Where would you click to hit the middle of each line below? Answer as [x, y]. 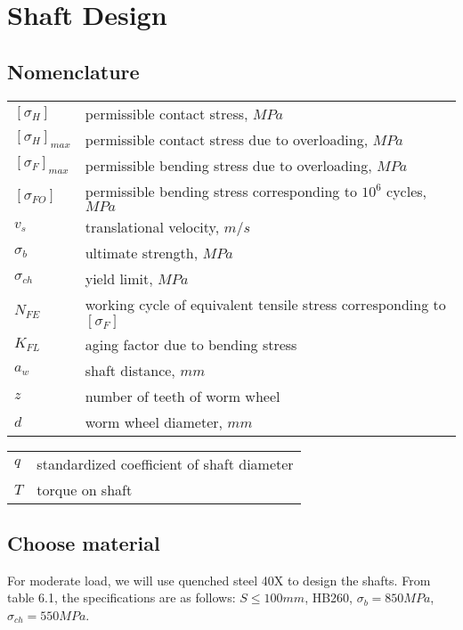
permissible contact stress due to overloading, [227, 139]
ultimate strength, [142, 252]
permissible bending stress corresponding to [221, 191]
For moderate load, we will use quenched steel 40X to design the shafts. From [219, 580]
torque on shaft [85, 489]
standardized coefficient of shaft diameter [165, 463]
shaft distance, [130, 370]
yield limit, [119, 278]
